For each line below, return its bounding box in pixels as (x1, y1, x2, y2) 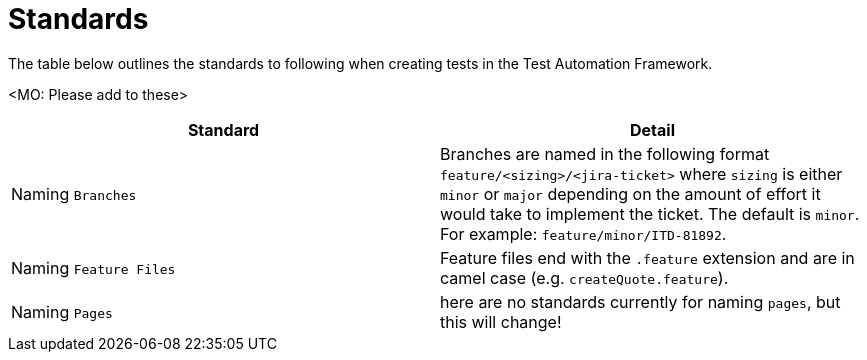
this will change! (440, 311, 562, 332)
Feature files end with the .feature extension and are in (440, 247, 855, 268)
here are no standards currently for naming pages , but (440, 291, 841, 312)
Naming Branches (11, 183, 137, 204)
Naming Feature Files (11, 257, 176, 278)
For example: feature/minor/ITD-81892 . (440, 223, 727, 244)
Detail (630, 119, 675, 140)
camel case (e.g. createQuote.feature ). (440, 267, 729, 288)
